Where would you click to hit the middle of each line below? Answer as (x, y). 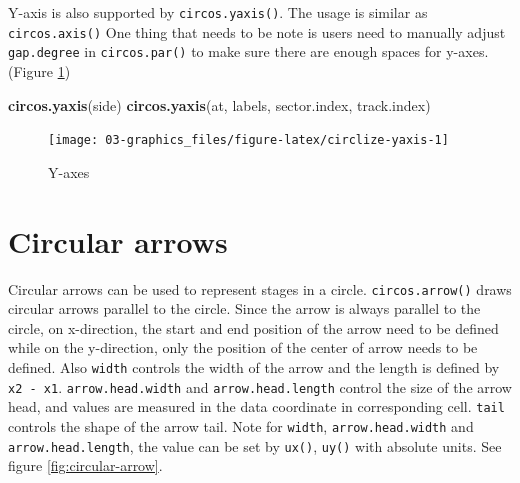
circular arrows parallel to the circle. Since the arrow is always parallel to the (244, 308)
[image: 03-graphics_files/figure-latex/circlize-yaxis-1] (248, 140)
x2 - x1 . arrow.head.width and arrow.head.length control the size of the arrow (260, 386)
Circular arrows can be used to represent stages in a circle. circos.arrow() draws (260, 288)
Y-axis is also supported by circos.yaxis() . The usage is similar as (218, 12)
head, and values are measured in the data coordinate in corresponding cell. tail (256, 406)
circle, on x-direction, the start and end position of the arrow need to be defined (253, 327)
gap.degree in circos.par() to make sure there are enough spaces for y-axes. (248, 51)
